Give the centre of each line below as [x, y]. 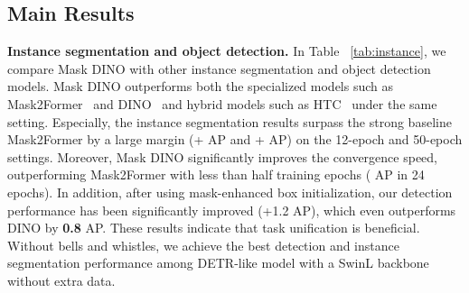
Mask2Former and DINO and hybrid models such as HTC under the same [222, 103]
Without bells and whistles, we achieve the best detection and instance [203, 245]
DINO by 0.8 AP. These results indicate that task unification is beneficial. [214, 228]
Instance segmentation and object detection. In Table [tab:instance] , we [227, 51]
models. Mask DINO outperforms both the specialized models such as [201, 86]
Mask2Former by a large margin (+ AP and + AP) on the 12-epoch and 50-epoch [235, 139]
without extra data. [61, 280]
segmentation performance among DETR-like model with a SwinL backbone [218, 263]
